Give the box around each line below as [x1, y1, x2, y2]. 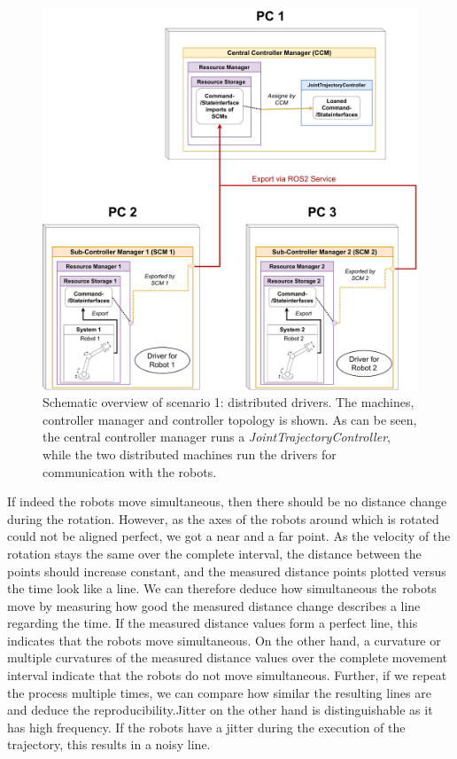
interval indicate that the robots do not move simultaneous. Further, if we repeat [7, 666, 447, 685]
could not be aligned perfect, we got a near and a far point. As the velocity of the [7, 527, 451, 545]
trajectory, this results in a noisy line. [7, 735, 211, 754]
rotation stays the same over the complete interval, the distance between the [7, 544, 422, 562]
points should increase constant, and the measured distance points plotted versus [7, 561, 446, 580]
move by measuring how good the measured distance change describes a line [7, 596, 421, 614]
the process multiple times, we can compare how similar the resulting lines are [7, 683, 431, 701]
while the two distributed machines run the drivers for [43, 444, 337, 463]
